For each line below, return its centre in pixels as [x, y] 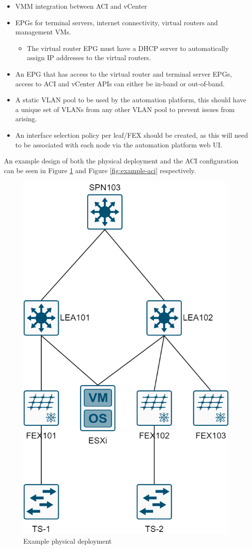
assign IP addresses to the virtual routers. [89, 57]
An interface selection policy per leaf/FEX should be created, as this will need [132, 135]
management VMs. [43, 32]
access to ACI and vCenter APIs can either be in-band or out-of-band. [120, 83]
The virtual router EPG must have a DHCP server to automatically [128, 48]
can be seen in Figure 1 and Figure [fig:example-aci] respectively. [100, 170]
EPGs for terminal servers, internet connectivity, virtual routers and [117, 22]
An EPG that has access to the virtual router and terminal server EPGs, [124, 73]
